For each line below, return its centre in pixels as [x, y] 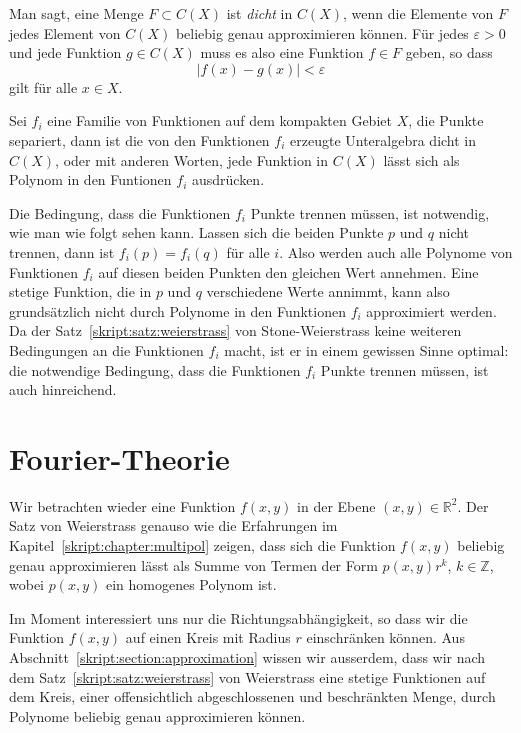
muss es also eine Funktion [282, 52]
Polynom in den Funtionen [90, 179]
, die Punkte [446, 120]
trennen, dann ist [62, 251]
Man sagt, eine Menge [76, 13]
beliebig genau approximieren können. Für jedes [322, 32]
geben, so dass [449, 52]
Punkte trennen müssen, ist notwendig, [370, 212]
